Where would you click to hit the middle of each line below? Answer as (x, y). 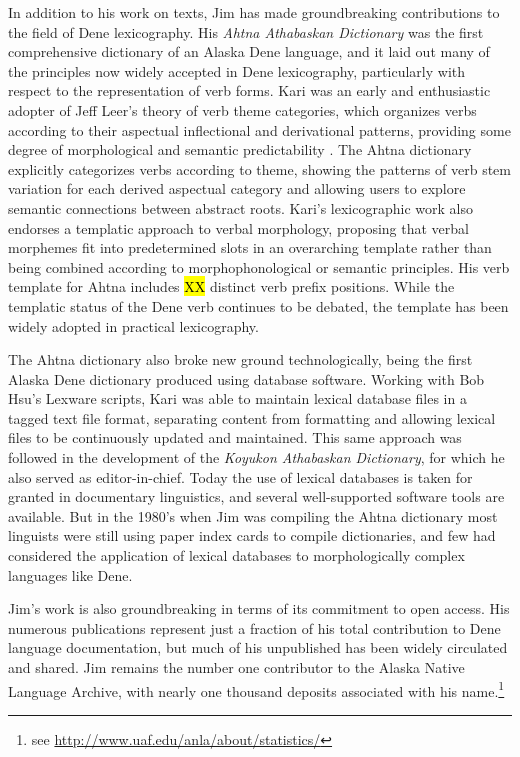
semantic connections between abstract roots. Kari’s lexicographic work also (240, 207)
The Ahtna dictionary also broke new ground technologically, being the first (240, 359)
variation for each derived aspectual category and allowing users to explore (237, 188)
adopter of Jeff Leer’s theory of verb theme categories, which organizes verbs (242, 109)
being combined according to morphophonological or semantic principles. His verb (259, 266)
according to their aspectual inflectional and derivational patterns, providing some (259, 129)
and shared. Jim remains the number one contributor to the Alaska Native (236, 667)
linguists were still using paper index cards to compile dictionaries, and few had (252, 535)
